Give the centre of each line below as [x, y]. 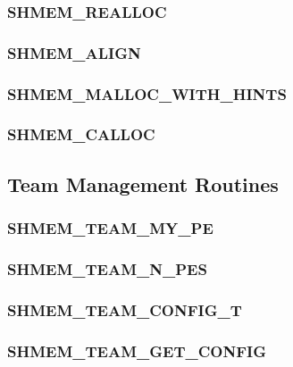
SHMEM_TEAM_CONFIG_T [125, 309]
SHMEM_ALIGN [74, 52]
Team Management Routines [143, 183]
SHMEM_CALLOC [81, 134]
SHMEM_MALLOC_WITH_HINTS [147, 93]
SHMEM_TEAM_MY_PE [110, 228]
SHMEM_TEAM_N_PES [107, 268]
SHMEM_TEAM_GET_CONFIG [137, 350]
